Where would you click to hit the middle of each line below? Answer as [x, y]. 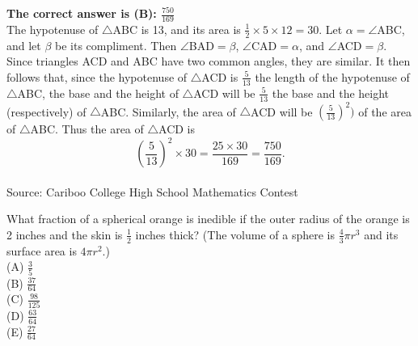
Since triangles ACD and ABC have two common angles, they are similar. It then [209, 61]
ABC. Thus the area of [87, 129]
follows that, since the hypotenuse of [97, 76]
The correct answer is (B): [82, 13]
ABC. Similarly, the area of [168, 111]
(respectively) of [46, 111]
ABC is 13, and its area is [177, 29]
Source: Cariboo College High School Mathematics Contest [152, 191]
